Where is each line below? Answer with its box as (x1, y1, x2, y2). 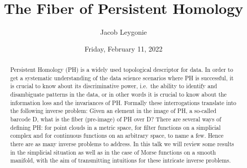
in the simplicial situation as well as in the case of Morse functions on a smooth (10, 148, 216, 156)
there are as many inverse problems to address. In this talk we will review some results (10, 140, 234, 148)
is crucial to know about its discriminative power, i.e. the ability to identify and (10, 82, 217, 90)
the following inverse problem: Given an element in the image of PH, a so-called (10, 107, 217, 115)
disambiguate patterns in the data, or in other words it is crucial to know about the (10, 90, 227, 99)
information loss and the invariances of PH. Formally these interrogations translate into (10, 98, 237, 107)
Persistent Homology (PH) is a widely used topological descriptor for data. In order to (10, 65, 233, 74)
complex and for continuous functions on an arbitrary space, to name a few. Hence (10, 131, 224, 140)
